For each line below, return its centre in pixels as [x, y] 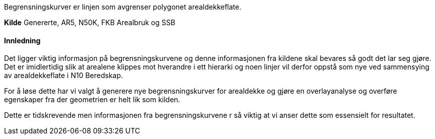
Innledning [22, 40]
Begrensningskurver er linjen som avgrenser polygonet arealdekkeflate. [123, 7]
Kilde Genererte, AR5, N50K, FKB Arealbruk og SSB [90, 22]
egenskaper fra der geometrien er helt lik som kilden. [92, 100]
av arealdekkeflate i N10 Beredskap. [64, 76]
